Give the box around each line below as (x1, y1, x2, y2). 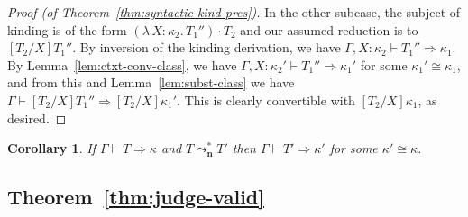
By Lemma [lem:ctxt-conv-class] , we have (7, 55, 237, 74)
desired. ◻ (7, 108, 67, 127)
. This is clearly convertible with (177, 90, 355, 109)
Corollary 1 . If (7, 139, 96, 158)
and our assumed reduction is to (240, 20, 418, 39)
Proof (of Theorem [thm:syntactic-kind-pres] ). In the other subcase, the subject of (7, 3, 461, 21)
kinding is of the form (7, 20, 127, 39)
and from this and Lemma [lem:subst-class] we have (7, 73, 295, 92)
